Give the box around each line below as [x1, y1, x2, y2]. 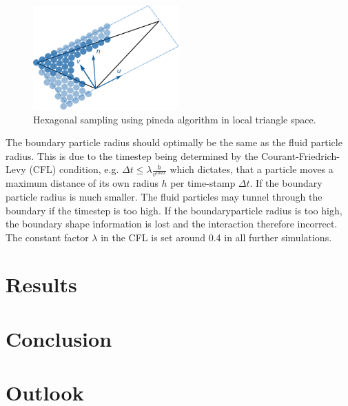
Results [6, 270, 77, 298]
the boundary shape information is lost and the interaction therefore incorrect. [6, 216, 338, 231]
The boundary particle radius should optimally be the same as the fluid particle [6, 135, 342, 150]
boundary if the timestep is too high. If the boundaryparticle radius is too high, [6, 203, 342, 217]
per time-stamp [170, 176, 236, 190]
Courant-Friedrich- [260, 148, 340, 163]
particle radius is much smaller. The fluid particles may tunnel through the [6, 189, 323, 203]
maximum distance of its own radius [6, 176, 158, 190]
